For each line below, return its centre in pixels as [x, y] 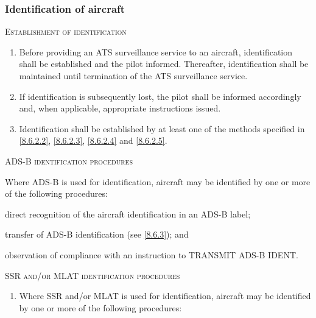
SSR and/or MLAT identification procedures [93, 275]
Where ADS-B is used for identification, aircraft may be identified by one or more [158, 181]
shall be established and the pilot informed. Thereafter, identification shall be [164, 64]
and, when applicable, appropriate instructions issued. [120, 108]
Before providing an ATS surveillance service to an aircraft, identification [156, 51]
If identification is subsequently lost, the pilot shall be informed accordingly [160, 96]
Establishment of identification [66, 31]
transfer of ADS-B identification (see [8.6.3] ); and [97, 234]
